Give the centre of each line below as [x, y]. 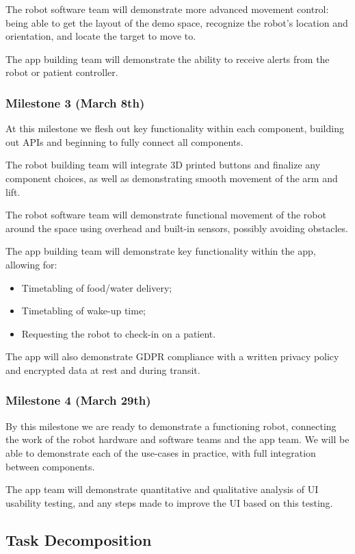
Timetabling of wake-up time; [84, 311]
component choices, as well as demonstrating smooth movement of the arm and [172, 178]
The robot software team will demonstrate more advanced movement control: [167, 9]
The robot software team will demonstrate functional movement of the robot [166, 215]
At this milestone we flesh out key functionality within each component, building [175, 128]
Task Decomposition [79, 539]
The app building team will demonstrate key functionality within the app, [161, 251]
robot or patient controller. [62, 72]
